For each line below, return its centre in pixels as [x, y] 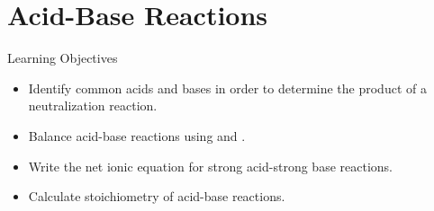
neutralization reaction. [93, 105]
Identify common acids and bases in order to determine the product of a [227, 88]
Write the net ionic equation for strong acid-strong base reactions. [210, 166]
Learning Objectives [63, 58]
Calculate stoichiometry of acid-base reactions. [157, 196]
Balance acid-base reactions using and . [137, 135]
